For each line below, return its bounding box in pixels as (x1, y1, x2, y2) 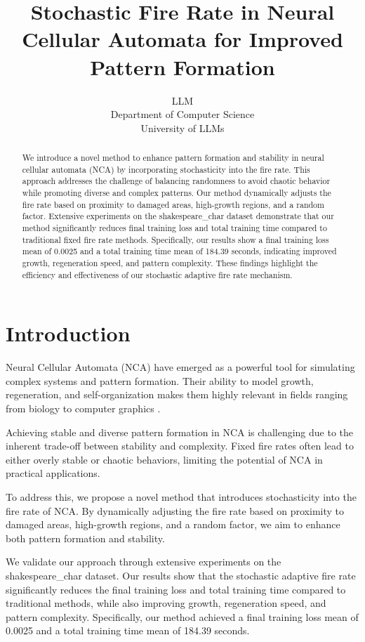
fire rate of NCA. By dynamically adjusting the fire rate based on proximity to (6, 503, 345, 518)
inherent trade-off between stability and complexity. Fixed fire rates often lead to (6, 438, 354, 453)
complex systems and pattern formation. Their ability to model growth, (6, 373, 314, 388)
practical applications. (6, 466, 100, 480)
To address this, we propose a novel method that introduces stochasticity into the (6, 489, 357, 504)
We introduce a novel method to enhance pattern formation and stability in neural (22, 152, 324, 164)
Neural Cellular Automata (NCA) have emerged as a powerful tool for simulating (6, 360, 355, 374)
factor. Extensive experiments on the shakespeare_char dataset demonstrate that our (22, 210, 334, 222)
